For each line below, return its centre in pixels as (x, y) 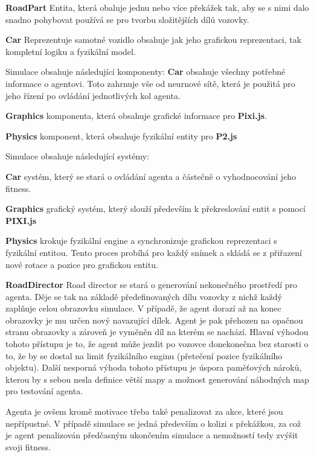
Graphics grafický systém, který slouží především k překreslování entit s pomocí (155, 209)
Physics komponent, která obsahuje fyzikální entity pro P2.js (121, 136)
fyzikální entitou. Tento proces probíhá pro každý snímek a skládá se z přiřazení (154, 252)
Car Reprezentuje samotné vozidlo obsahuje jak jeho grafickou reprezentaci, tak (154, 40)
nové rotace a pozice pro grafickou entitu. (82, 264)
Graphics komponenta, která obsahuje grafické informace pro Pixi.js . (136, 116)
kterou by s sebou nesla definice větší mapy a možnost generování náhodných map (157, 379)
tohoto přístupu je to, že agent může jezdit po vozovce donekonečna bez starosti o (157, 344)
